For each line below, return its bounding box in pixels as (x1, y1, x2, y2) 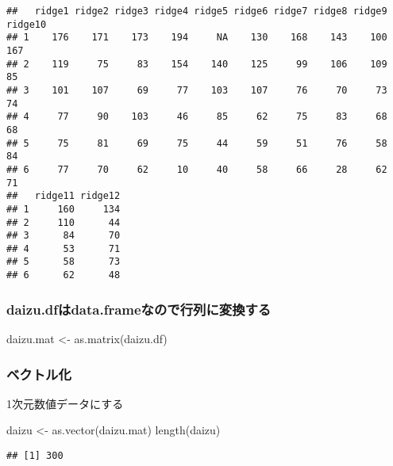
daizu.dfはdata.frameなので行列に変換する (6, 299, 272, 319)
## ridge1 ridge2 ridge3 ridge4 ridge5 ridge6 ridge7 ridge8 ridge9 (6, 6, 387, 17)
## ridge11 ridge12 (6, 190, 121, 202)
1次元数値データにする (6, 395, 124, 411)
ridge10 (6, 18, 47, 30)
